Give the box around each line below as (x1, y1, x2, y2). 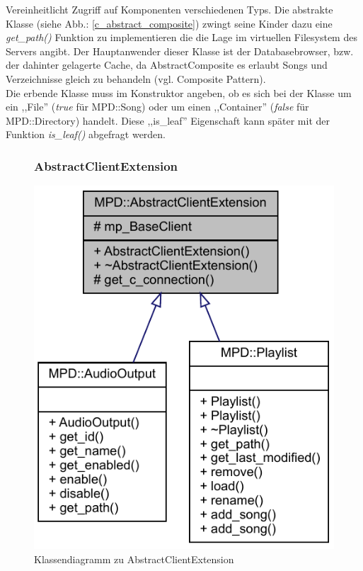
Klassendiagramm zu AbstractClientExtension (34, 551, 234, 566)
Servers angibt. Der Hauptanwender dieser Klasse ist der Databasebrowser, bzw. (6, 43, 354, 58)
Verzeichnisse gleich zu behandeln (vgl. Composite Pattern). (6, 71, 266, 86)
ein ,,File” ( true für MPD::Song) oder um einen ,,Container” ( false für (6, 99, 309, 114)
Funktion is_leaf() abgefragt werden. (6, 127, 166, 142)
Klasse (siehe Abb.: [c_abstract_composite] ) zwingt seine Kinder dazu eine (6, 16, 333, 30)
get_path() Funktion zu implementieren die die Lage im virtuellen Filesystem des (6, 30, 357, 45)
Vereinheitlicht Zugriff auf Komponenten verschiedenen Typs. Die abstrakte (6, 2, 333, 16)
